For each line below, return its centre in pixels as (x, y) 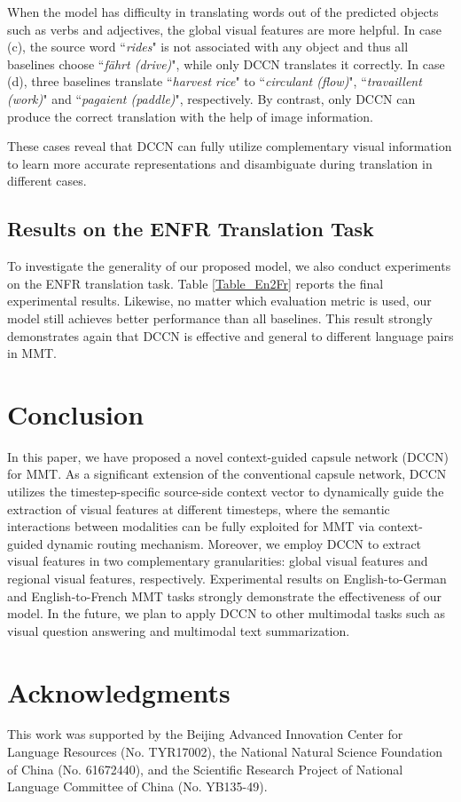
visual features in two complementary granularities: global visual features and (218, 561)
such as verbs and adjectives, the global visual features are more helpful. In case (224, 29)
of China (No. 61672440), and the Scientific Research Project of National (205, 769)
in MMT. (32, 353)
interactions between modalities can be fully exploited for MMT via (191, 526)
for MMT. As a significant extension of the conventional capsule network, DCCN (227, 474)
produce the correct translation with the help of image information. (190, 116)
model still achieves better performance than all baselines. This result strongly (220, 318)
